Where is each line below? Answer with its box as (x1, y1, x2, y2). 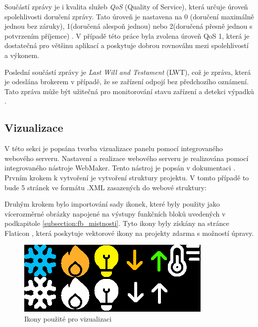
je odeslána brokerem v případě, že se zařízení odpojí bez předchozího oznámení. (4, 76, 249, 87)
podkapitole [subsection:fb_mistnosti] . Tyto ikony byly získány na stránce (4, 218, 229, 228)
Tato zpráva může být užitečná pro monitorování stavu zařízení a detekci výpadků (4, 86, 254, 96)
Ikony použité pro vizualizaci (24, 314, 112, 324)
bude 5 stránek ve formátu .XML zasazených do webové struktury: (4, 182, 207, 192)
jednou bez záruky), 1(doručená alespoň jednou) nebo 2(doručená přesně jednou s (4, 21, 253, 31)
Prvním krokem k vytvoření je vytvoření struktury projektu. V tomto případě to (4, 172, 249, 182)
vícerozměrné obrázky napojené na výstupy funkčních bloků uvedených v (4, 208, 226, 218)
